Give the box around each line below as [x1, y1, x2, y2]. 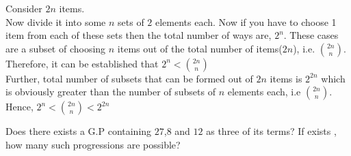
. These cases [283, 28, 339, 42]
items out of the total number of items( [117, 41, 283, 55]
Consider [5, 1, 42, 15]
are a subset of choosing [5, 41, 106, 55]
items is [270, 71, 302, 85]
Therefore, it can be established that [5, 56, 159, 70]
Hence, [5, 99, 34, 114]
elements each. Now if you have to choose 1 [155, 14, 337, 29]
